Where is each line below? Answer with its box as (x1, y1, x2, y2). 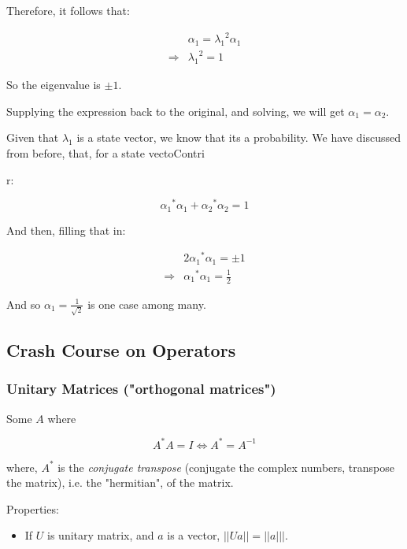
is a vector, (167, 527, 220, 543)
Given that (6, 129, 59, 146)
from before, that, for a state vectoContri (6, 145, 205, 161)
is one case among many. (87, 295, 206, 312)
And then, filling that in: (6, 221, 126, 238)
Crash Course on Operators (6, 337, 236, 362)
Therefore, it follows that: (6, 2, 130, 18)
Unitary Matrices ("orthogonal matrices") (6, 379, 276, 399)
